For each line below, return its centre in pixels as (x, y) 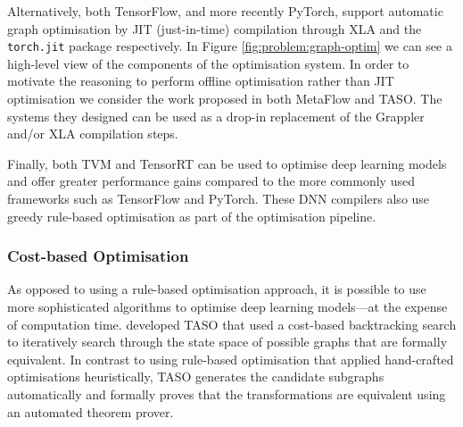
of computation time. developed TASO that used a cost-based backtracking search (232, 324)
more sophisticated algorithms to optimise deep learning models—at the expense (227, 306)
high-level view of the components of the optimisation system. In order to (208, 63)
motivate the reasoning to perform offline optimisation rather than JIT (201, 81)
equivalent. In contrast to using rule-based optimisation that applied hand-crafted (231, 359)
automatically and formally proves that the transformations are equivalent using (227, 394)
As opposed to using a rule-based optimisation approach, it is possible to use (217, 289)
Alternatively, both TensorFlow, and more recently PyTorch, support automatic (225, 11)
